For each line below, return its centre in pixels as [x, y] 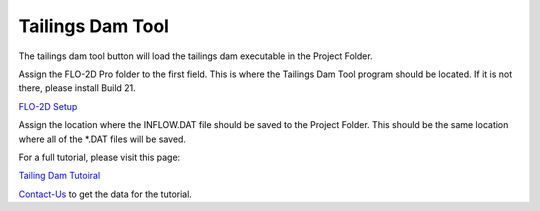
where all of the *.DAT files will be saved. [102, 139]
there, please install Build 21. [77, 88]
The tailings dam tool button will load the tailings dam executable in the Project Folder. [196, 56]
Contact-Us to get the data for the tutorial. [105, 194]
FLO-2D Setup [48, 106]
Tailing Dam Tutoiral [59, 176]
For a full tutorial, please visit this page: [99, 157]
